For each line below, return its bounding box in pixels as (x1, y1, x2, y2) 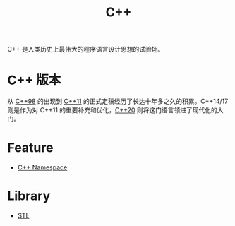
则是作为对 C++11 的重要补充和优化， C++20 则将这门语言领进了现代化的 (7, 106, 217, 114)
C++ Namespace (17, 163, 68, 172)
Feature (7, 140, 54, 156)
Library (7, 188, 51, 204)
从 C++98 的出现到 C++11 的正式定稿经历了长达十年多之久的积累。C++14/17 (7, 97, 229, 106)
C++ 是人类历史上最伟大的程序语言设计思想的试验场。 (7, 45, 164, 54)
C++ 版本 (7, 72, 61, 88)
